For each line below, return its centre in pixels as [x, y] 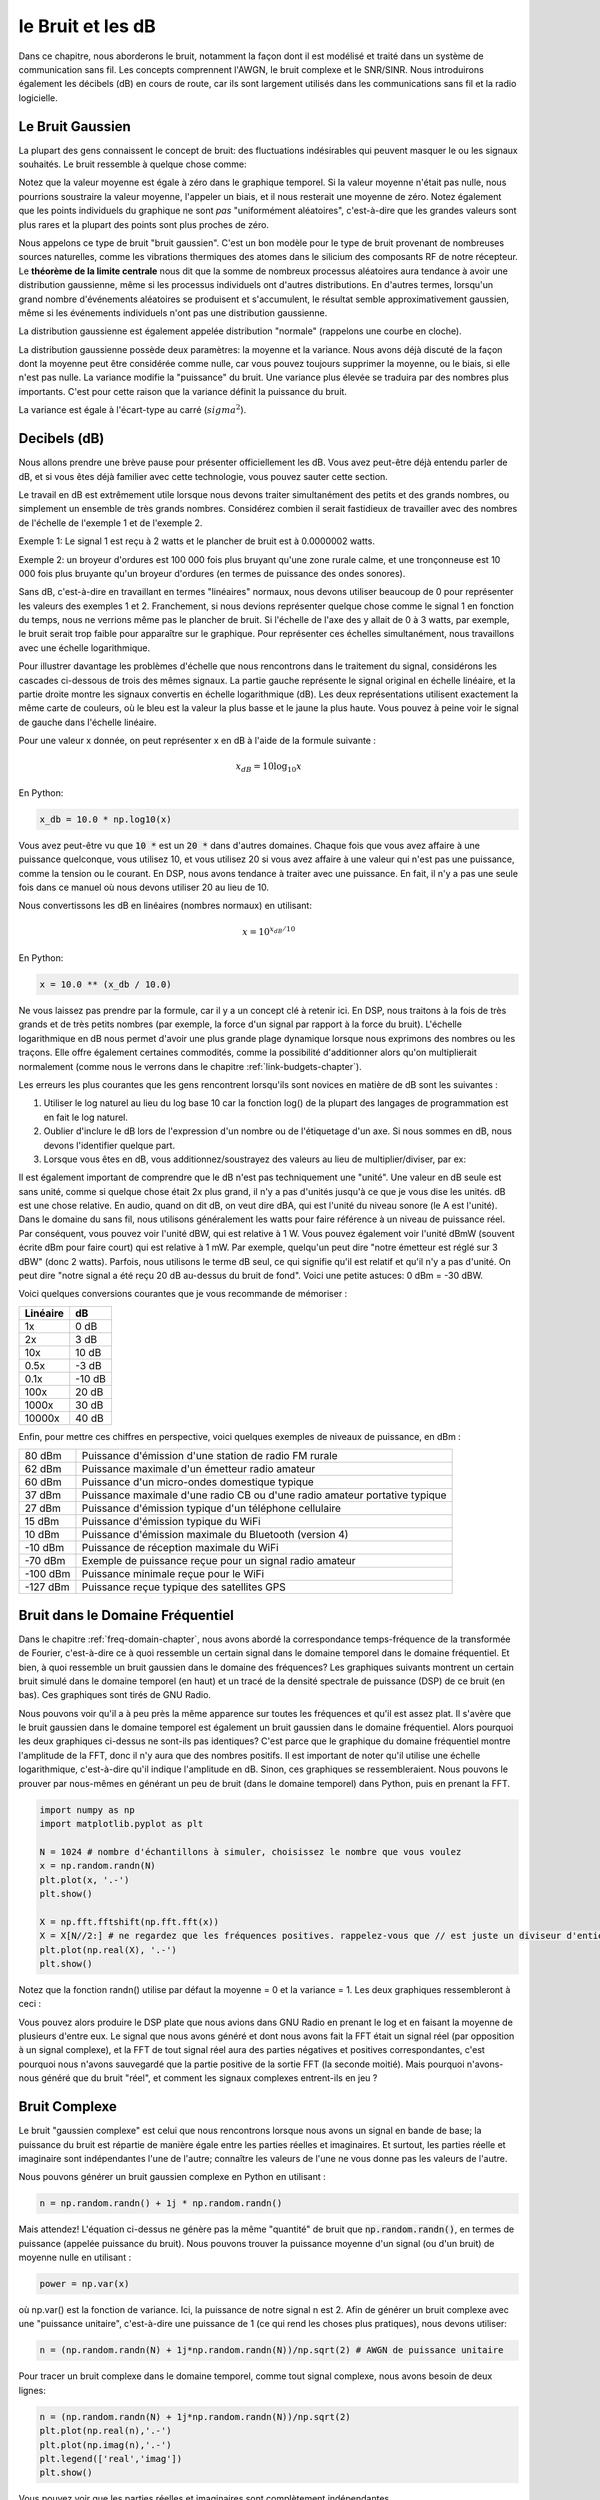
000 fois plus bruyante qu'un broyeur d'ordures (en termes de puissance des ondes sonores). [212, 573]
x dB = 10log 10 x [268, 768]
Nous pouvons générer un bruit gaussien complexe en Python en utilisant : [172, 2177]
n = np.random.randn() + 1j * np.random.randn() [161, 2203]
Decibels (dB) [61, 438]
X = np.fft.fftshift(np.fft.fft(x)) [129, 1921]
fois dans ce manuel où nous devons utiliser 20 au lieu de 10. [144, 887]
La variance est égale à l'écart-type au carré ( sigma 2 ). [132, 409]
